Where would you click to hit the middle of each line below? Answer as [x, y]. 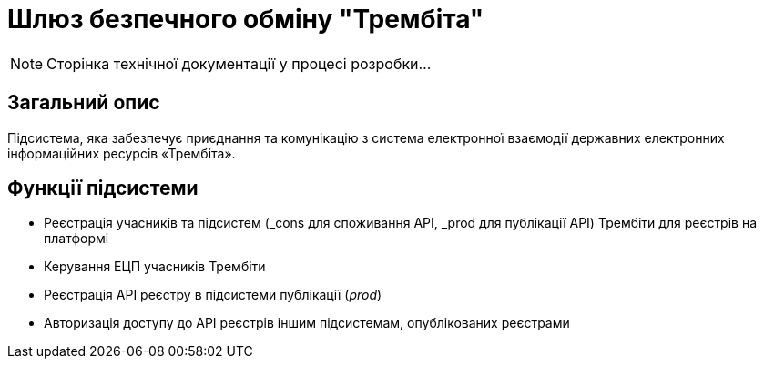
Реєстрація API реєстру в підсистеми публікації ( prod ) [213, 295]
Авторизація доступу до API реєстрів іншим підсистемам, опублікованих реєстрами [307, 323]
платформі [76, 239]
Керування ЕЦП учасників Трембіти [155, 267]
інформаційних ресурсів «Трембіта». [122, 153]
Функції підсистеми [103, 188]
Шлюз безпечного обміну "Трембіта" [246, 19]
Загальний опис [84, 103]
